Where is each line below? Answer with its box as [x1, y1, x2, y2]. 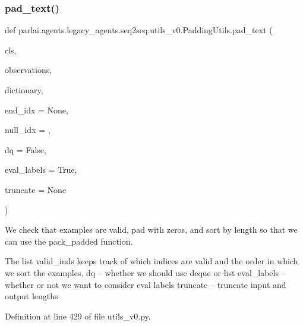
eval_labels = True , [5, 163, 77, 176]
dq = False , [5, 143, 46, 156]
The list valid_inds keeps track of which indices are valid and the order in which [5, 255, 298, 267]
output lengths [5, 290, 58, 302]
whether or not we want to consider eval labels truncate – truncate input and [5, 278, 286, 290]
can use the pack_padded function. [5, 235, 133, 247]
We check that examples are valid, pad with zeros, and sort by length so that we [5, 223, 298, 236]
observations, [5, 64, 52, 76]
